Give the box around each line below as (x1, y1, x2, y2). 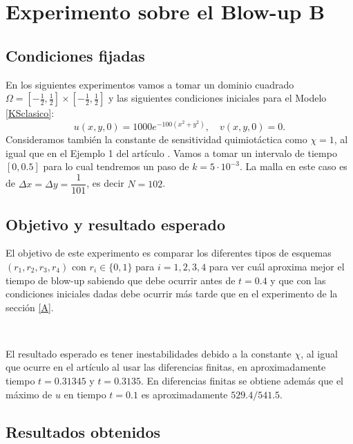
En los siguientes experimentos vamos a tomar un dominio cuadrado (6, 77, 294, 91)
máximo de (6, 387, 53, 401)
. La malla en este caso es (239, 159, 347, 174)
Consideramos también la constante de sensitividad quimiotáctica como (6, 132, 307, 147)
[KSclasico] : (6, 106, 55, 120)
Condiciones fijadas (6, 44, 145, 66)
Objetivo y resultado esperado (6, 213, 226, 234)
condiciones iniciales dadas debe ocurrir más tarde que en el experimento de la (6, 286, 338, 301)
